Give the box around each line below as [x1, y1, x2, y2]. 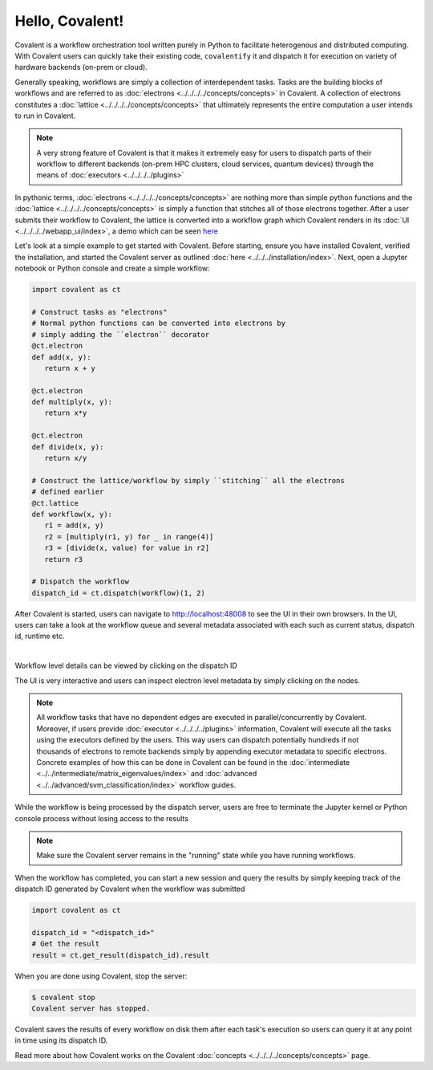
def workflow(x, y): [31, 510, 112, 519]
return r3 [44, 555, 83, 563]
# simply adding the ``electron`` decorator [31, 330, 210, 339]
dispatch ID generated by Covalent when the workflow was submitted [14, 884, 245, 894]
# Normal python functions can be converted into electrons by [31, 319, 286, 328]
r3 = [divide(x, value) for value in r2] [44, 543, 210, 553]
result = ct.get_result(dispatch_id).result [31, 950, 210, 959]
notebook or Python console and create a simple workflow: [14, 263, 210, 273]
